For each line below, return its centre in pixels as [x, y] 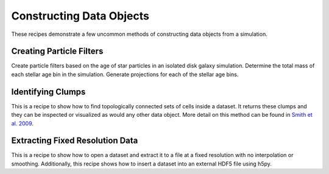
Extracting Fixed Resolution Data [75, 141]
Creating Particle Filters [57, 51]
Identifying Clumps [48, 92]
